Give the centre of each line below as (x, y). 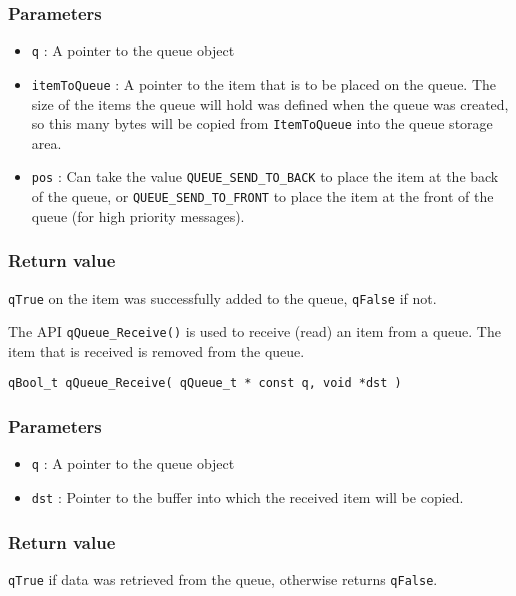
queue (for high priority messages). (138, 215)
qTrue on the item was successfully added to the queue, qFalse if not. (222, 297)
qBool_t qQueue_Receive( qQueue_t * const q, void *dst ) (205, 383)
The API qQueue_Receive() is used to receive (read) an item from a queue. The (254, 331)
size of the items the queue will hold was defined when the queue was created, (270, 103)
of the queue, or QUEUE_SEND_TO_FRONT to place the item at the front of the (262, 196)
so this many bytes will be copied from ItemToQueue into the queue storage (262, 123)
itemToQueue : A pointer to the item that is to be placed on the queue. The (264, 83)
